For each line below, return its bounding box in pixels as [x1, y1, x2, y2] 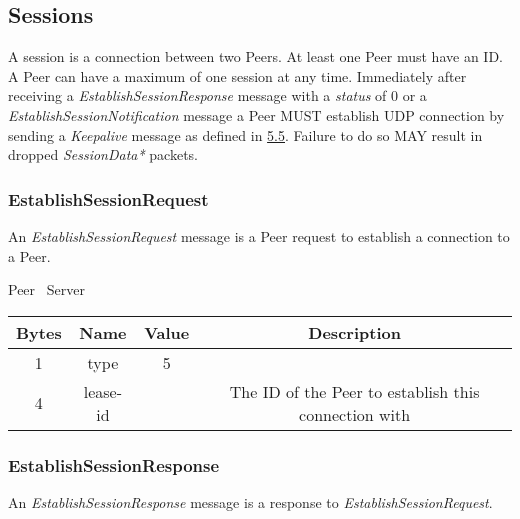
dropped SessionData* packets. [8, 144, 199, 165]
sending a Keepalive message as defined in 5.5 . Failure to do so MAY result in [8, 124, 483, 145]
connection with [299, 402, 411, 426]
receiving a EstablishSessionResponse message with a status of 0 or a [8, 85, 427, 106]
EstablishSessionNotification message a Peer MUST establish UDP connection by [8, 104, 505, 125]
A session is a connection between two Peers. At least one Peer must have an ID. [8, 46, 503, 67]
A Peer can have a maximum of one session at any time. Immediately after [8, 65, 467, 86]
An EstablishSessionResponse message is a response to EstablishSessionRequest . [8, 491, 493, 512]
